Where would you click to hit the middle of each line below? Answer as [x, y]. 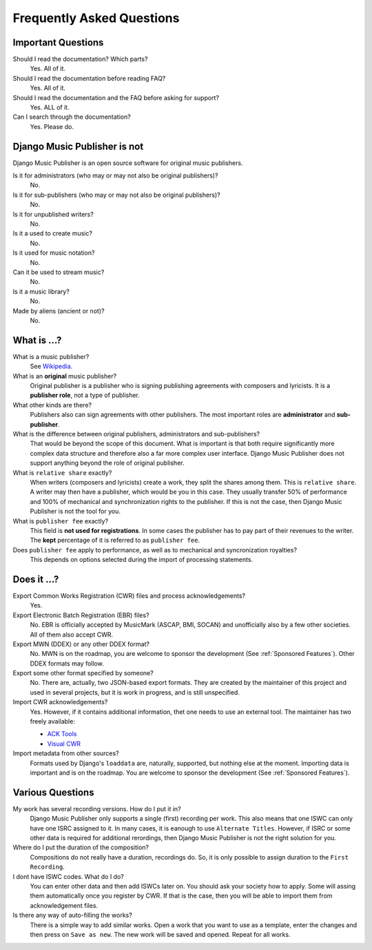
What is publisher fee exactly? [61, 521]
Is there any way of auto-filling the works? [72, 915]
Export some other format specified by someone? [83, 673]
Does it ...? [36, 579]
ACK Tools [62, 734]
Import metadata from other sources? [66, 753]
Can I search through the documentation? [72, 117]
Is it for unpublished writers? [53, 214]
